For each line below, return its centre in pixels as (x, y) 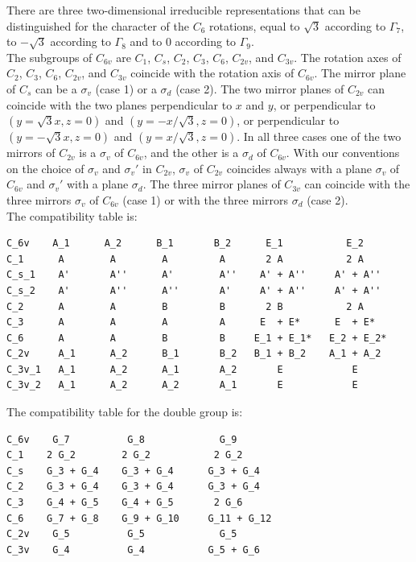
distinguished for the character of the (98, 25)
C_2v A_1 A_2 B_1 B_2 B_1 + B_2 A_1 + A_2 (194, 354)
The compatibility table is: (72, 215)
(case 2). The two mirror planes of (260, 88)
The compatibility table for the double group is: (125, 412)
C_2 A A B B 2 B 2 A (185, 306)
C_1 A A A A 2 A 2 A (185, 259)
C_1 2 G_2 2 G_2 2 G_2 (125, 455)
